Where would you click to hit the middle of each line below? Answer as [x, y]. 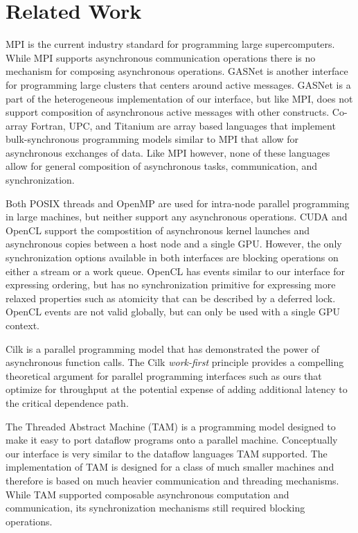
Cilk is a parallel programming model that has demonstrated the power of [163, 348]
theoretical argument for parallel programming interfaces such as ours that [164, 375]
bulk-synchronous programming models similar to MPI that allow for [152, 139]
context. [23, 325]
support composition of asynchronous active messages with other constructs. [168, 112]
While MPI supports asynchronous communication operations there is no [161, 57]
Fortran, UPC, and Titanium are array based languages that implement [183, 125]
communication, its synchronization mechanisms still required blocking [155, 508]
